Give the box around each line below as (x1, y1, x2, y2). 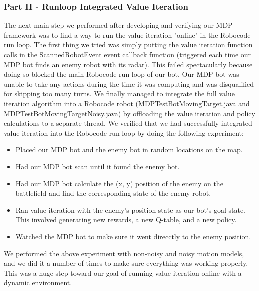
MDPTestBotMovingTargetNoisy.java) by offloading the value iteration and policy (4, 108, 255, 118)
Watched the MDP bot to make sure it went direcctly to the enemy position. (15, 231, 251, 241)
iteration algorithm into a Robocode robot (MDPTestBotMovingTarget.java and (4, 98, 250, 108)
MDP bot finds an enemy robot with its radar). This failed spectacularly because (4, 59, 253, 69)
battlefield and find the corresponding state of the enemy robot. (15, 188, 211, 198)
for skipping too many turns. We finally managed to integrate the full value (4, 88, 235, 99)
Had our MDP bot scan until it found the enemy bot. (15, 161, 180, 171)
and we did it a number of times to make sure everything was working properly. (4, 258, 248, 268)
